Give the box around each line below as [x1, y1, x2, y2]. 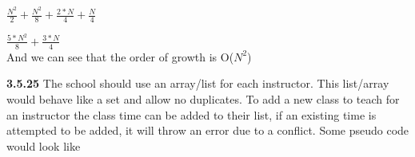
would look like [6, 137, 81, 154]
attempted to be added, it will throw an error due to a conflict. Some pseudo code [6, 122, 409, 139]
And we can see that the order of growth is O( [6, 48, 234, 65]
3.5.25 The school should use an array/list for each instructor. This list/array [6, 75, 389, 92]
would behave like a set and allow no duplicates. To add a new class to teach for [6, 91, 400, 107]
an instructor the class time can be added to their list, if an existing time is [6, 106, 377, 123]
